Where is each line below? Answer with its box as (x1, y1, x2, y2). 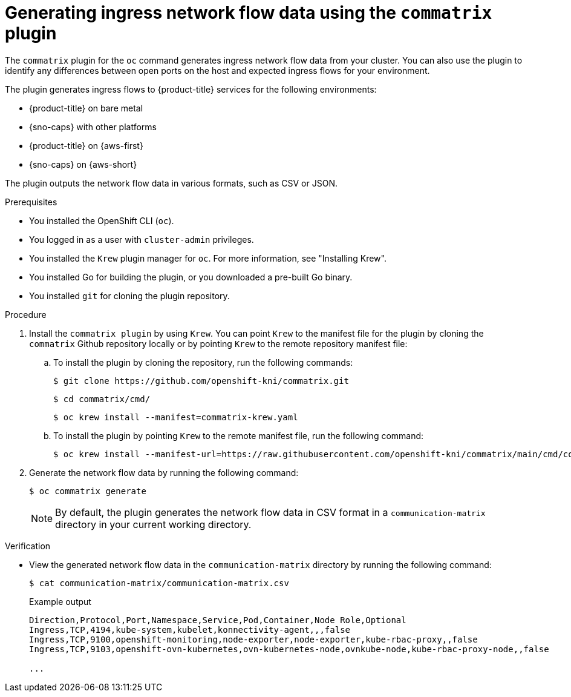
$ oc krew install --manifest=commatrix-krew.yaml (53, 412, 298, 422)
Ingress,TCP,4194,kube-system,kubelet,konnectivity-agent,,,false (29, 624, 351, 635)
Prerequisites (5, 196, 57, 207)
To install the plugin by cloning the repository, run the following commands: (53, 357, 353, 368)
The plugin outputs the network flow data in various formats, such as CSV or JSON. (5, 177, 338, 188)
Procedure (5, 309, 47, 320)
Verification (5, 540, 51, 551)
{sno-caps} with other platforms (29, 121, 157, 132)
